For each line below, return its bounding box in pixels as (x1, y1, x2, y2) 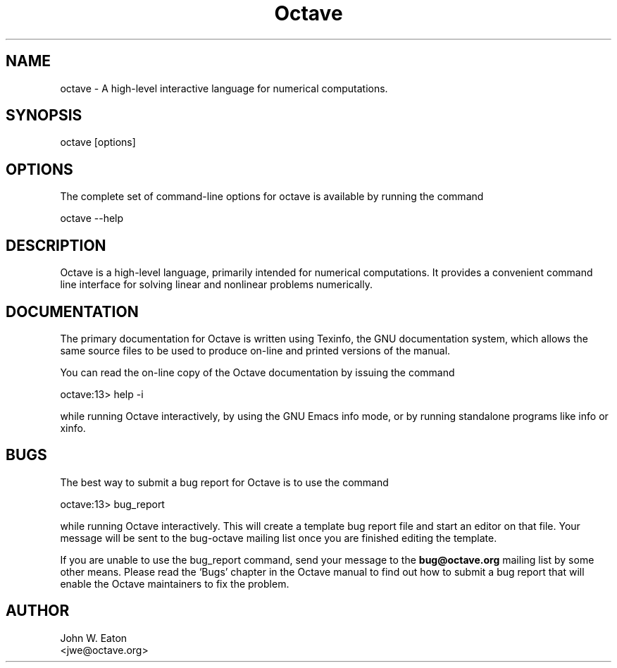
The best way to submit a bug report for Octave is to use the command (60, 476, 389, 488)
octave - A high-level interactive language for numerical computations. (60, 82, 388, 94)
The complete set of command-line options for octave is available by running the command (60, 190, 484, 203)
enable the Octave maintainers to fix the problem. (60, 577, 289, 590)
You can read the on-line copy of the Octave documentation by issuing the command (60, 366, 455, 378)
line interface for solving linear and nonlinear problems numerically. (60, 278, 373, 291)
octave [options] (60, 136, 136, 149)
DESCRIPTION (6, 236, 106, 254)
